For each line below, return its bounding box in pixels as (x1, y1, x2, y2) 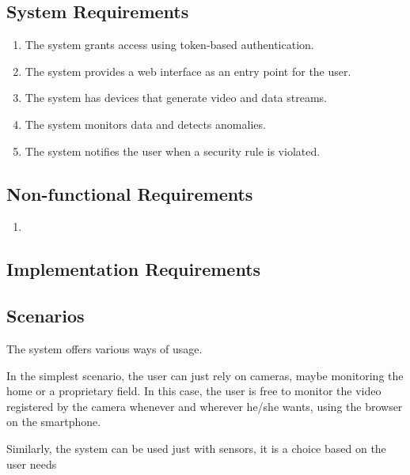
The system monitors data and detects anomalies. (25, 115, 266, 132)
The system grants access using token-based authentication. (25, 36, 314, 53)
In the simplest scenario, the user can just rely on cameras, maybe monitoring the (6, 367, 404, 383)
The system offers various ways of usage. (6, 340, 203, 356)
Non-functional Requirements (6, 181, 253, 205)
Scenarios (6, 303, 85, 328)
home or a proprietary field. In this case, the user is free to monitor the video (6, 383, 382, 399)
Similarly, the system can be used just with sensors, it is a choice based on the (6, 439, 386, 456)
